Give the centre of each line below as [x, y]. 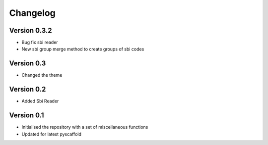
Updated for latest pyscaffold [51, 134]
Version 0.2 [28, 89]
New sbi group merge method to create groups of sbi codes [83, 49]
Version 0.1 [27, 116]
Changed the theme [42, 75]
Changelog [32, 13]
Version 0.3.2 [31, 30]
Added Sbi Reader [40, 101]
